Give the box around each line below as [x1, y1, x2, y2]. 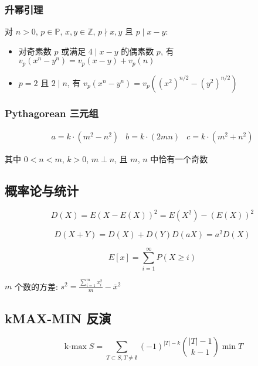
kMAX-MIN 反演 [5, 309, 111, 327]
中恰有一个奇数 [150, 153, 208, 165]
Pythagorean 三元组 [5, 105, 99, 120]
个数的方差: [14, 280, 58, 292]
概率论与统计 [5, 182, 79, 200]
